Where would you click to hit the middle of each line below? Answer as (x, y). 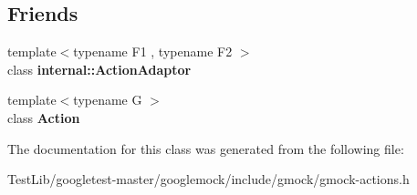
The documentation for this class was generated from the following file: (206, 148)
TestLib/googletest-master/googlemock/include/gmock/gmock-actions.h (208, 179)
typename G (108, 100)
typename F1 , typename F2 (153, 51)
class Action (44, 117)
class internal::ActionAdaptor (99, 69)
